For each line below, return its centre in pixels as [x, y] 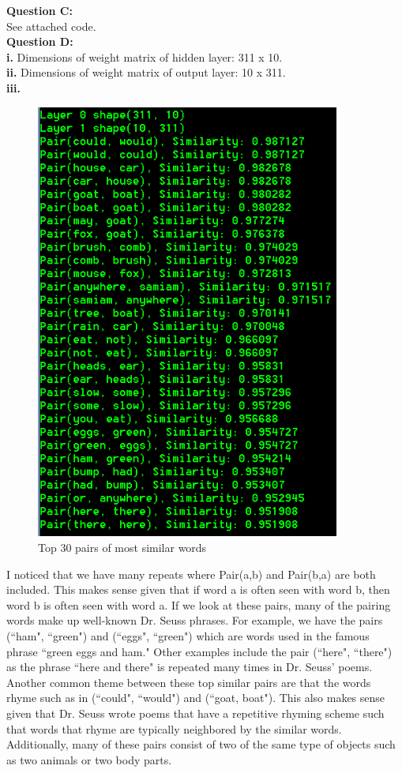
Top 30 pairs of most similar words [122, 548]
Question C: [39, 10]
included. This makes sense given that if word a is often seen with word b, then [198, 589]
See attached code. [51, 26]
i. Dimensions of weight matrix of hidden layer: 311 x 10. [145, 56]
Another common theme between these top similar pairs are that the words [189, 682]
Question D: [40, 41]
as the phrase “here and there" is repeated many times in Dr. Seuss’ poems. [190, 667]
